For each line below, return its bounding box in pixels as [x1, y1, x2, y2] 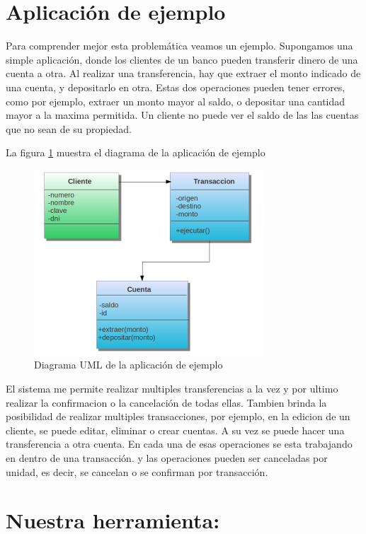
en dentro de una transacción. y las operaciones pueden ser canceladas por [6, 451, 328, 465]
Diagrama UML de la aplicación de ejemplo [34, 357, 223, 372]
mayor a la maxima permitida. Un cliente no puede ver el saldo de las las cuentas [6, 108, 359, 122]
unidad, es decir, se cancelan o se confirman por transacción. [6, 464, 268, 479]
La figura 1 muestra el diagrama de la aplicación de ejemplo [6, 145, 265, 160]
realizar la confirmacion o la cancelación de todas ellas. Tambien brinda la [6, 395, 327, 410]
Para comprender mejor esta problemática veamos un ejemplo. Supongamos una [6, 38, 353, 53]
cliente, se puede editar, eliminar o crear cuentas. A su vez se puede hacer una [6, 422, 345, 437]
